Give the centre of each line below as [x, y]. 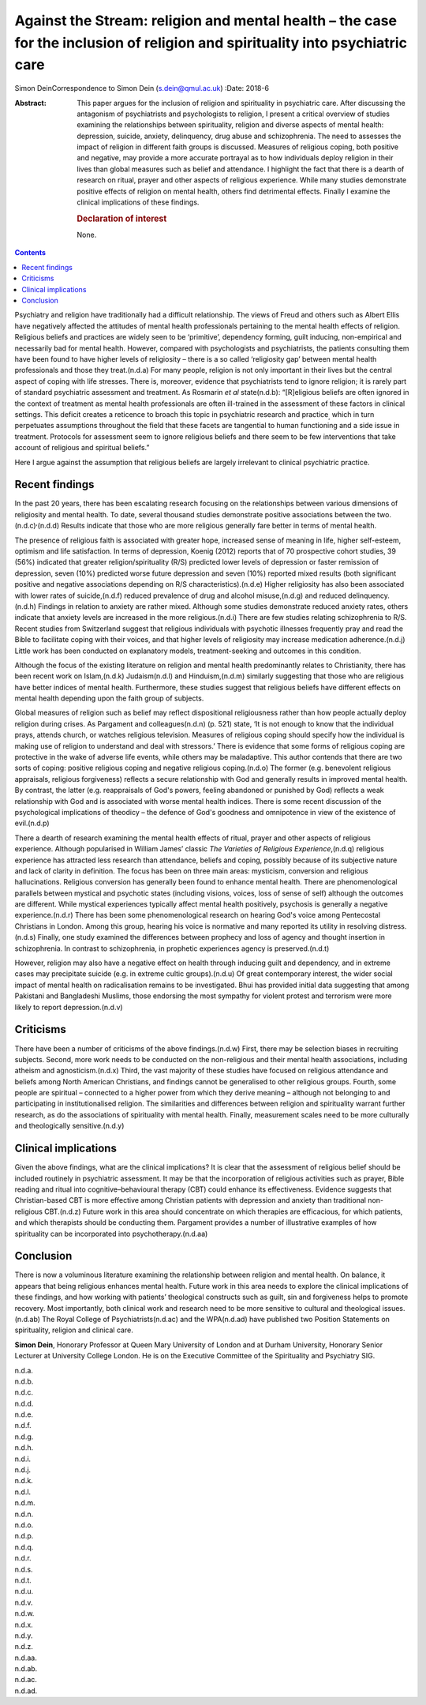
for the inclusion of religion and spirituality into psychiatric [211, 43]
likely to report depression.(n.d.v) [69, 1007]
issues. [394, 1308]
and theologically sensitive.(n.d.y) [69, 1126]
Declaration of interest [122, 219]
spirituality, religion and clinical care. [74, 1330]
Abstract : [30, 103]
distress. [393, 926]
